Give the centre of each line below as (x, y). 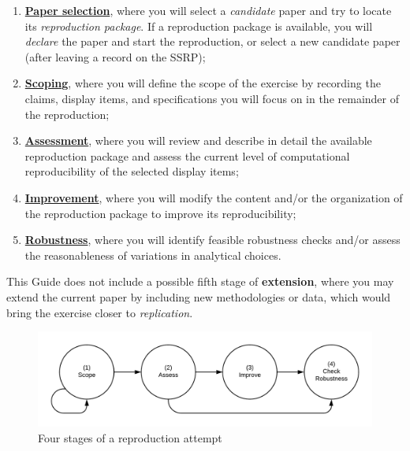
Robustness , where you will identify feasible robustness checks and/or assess (212, 240)
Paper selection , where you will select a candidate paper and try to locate (208, 10)
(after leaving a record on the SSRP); (115, 56)
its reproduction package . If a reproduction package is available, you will (199, 26)
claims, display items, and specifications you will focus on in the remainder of (212, 98)
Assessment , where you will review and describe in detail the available (198, 140)
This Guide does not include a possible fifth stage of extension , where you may (200, 281)
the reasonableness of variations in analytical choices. (153, 255)
